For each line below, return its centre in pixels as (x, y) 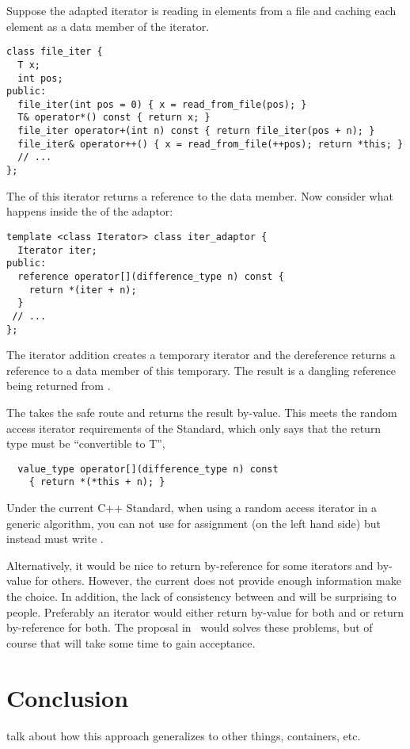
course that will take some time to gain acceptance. (131, 642)
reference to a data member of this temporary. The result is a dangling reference (201, 370)
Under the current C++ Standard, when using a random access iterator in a (192, 508)
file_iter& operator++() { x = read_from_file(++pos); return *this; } (211, 144)
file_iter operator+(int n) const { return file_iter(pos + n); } (196, 131)
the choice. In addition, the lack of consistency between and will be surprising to (201, 596)
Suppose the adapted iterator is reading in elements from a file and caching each (201, 10)
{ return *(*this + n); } (97, 482)
